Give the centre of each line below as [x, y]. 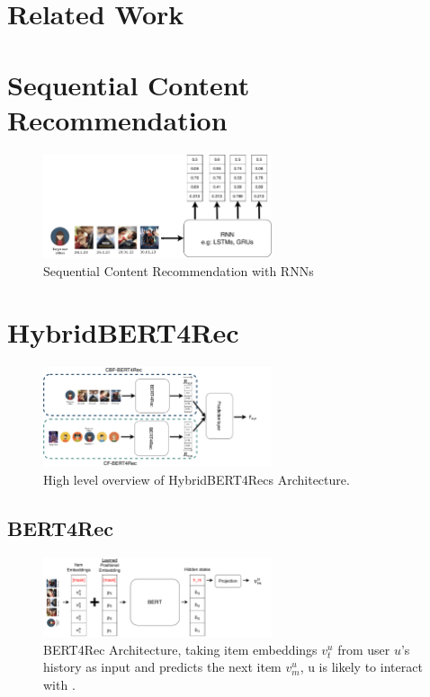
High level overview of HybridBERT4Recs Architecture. [197, 480]
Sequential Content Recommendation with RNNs [179, 270]
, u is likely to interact [361, 667]
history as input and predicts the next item [162, 667]
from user [364, 649]
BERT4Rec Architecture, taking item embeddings [180, 649]
